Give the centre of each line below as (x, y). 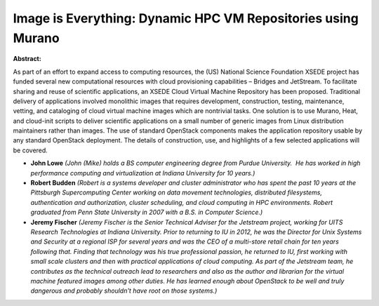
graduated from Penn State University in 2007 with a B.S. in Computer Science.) (147, 212)
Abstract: (27, 59)
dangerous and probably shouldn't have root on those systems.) (124, 291)
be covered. (31, 150)
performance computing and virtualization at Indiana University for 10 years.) (143, 173)
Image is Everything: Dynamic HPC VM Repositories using (186, 18)
